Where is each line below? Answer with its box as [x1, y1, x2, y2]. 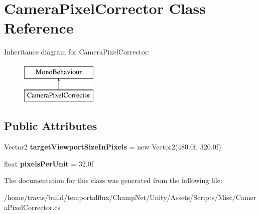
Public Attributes [4, 118, 97, 133]
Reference [4, 17, 74, 38]
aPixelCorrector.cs [4, 201, 60, 212]
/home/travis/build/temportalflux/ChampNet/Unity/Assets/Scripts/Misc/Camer [4, 192, 256, 202]
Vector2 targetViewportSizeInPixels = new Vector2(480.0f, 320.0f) [4, 141, 221, 152]
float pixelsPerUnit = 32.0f [4, 158, 94, 168]
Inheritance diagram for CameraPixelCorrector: [4, 46, 150, 57]
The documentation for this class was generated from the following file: [4, 175, 222, 185]
